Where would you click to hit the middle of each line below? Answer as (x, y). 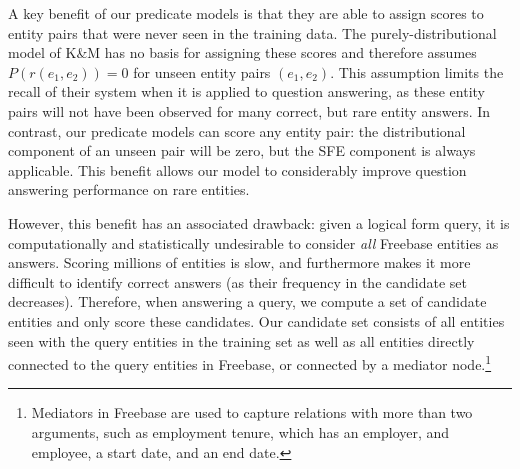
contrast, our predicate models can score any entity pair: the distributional (237, 130)
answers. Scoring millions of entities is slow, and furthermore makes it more (239, 262)
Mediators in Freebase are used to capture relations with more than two (252, 412)
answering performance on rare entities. (129, 189)
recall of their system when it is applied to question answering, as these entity (247, 91)
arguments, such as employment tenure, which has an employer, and (240, 431)
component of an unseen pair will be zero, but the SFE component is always (242, 150)
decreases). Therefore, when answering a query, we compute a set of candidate (247, 301)
